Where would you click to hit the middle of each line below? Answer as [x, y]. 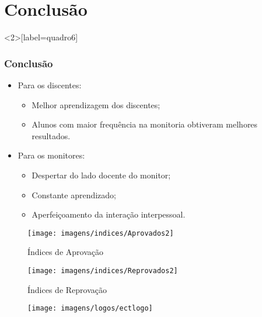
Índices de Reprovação [67, 289]
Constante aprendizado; [74, 194]
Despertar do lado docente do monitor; [101, 175]
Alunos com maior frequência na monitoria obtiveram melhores [145, 124]
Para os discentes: [50, 85]
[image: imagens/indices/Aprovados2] [101, 233]
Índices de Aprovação [65, 252]
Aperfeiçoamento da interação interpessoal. [109, 214]
